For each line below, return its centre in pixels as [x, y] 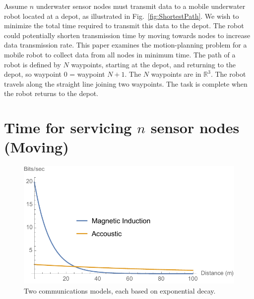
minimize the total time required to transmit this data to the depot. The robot [124, 25]
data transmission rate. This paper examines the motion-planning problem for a [126, 45]
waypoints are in [176, 74]
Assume [16, 6]
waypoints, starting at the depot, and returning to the [154, 64]
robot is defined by [32, 64]
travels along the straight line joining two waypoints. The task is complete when [126, 83]
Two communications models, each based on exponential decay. [120, 290]
